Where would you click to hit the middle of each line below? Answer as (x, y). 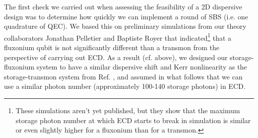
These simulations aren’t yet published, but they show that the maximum (128, 110)
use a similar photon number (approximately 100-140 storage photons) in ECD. (125, 86)
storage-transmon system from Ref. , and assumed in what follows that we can (123, 76)
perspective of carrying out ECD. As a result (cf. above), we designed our (116, 57)
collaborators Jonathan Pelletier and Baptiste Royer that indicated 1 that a (118, 37)
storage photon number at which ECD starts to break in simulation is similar (133, 120)
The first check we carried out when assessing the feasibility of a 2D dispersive (123, 6)
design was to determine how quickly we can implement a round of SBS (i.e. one (126, 16)
